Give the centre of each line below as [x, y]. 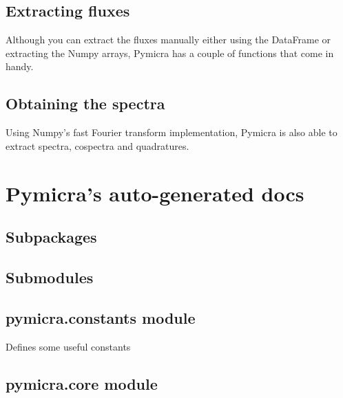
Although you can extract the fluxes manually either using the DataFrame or [168, 40]
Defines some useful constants [68, 346]
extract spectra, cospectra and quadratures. [97, 145]
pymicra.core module [82, 383]
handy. [20, 66]
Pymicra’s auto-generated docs [155, 193]
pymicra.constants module [101, 317]
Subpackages [51, 237]
